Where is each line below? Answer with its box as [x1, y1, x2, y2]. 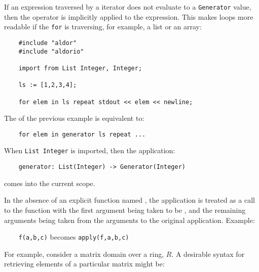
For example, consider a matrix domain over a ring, [4, 248, 164, 259]
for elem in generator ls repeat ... [18, 130, 146, 138]
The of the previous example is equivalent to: [4, 113, 144, 123]
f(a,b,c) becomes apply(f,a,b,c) [18, 232, 129, 242]
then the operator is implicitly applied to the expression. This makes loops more [4, 11, 253, 22]
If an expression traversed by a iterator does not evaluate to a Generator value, [4, 2, 251, 12]
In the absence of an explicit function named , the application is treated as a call [4, 195, 255, 205]
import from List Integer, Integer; [18, 64, 142, 72]
